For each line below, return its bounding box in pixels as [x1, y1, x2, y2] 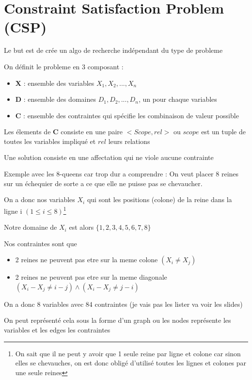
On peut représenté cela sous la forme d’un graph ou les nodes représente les [4, 315, 231, 325]
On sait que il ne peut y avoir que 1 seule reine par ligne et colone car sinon [15, 348, 241, 358]
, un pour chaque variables [138, 94, 217, 104]
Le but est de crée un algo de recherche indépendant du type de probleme [4, 45, 223, 55]
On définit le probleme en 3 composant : [4, 61, 124, 71]
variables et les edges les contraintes [4, 325, 110, 335]
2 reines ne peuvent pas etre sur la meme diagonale [15, 272, 167, 282]
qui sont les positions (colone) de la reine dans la [87, 194, 232, 205]
